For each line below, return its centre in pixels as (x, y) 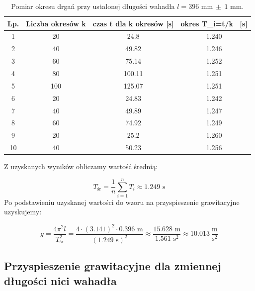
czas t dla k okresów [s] (133, 23)
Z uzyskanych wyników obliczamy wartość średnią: (81, 166)
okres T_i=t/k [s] (214, 23)
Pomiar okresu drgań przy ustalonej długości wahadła (93, 6)
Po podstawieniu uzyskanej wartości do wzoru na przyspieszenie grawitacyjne (122, 202)
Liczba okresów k (56, 23)
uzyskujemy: (23, 212)
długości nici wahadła (60, 280)
